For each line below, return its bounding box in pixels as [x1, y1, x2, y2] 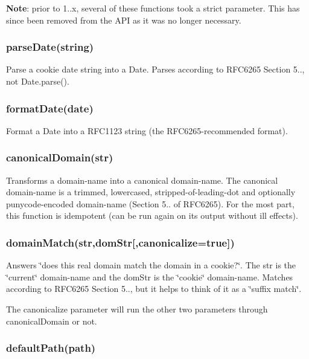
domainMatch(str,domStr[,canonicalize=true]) [6, 234, 235, 250]
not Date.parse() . [6, 75, 69, 87]
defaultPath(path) [6, 340, 96, 355]
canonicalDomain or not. [6, 314, 97, 327]
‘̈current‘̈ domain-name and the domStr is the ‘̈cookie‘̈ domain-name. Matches [6, 270, 293, 283]
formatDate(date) [6, 100, 94, 115]
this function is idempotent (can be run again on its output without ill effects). [6, 209, 298, 222]
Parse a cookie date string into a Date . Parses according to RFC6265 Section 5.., [6, 63, 305, 76]
